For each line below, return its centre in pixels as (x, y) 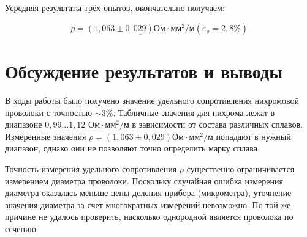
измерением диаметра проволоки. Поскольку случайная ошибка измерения (144, 180)
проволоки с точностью (49, 112)
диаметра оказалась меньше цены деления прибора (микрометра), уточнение (148, 193)
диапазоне (24, 124)
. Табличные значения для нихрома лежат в (194, 112)
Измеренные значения (46, 136)
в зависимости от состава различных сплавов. (217, 124)
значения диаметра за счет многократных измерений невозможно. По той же (148, 204)
